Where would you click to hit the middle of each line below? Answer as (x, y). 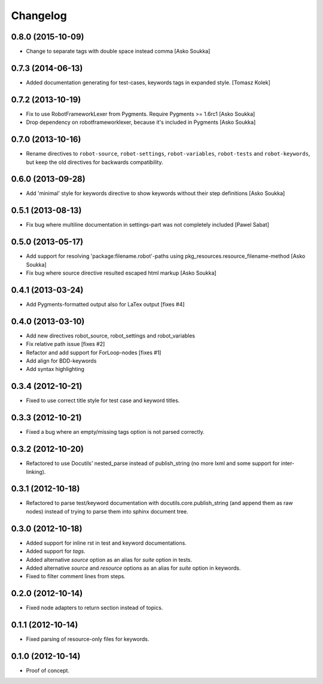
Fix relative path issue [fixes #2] (65, 344)
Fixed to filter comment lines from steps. (76, 576)
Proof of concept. (48, 671)
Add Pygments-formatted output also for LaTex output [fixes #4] (105, 304)
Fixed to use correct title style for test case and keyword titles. (103, 400)
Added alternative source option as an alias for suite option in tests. (109, 560)
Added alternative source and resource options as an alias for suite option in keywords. (133, 568)
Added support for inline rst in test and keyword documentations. (106, 543)
